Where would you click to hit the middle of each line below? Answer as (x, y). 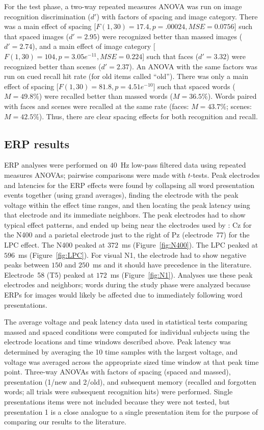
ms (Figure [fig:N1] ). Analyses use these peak (181, 274)
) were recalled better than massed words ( (106, 96)
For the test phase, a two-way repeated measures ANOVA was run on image (123, 6)
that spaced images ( (36, 36)
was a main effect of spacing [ (50, 26)
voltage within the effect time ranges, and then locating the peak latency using (127, 205)
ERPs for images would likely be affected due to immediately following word (123, 295)
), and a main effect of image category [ (94, 46)
